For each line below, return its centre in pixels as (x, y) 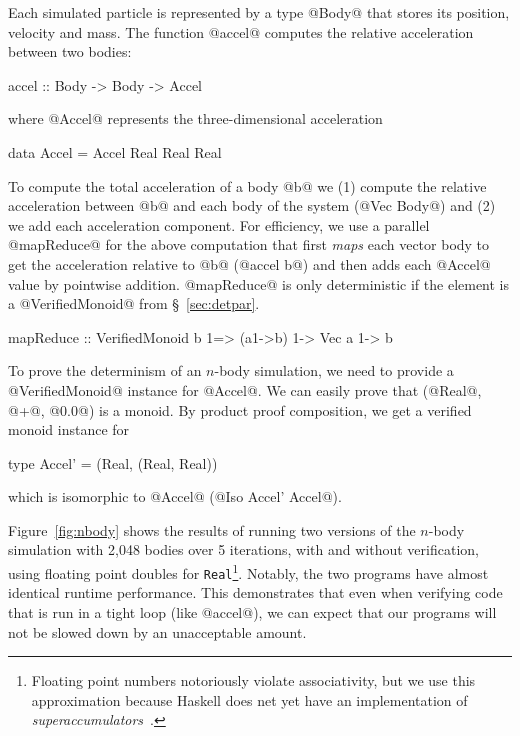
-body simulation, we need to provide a (334, 370)
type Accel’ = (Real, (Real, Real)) (113, 462)
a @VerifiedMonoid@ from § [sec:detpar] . (134, 303)
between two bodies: (70, 51)
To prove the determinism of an (105, 370)
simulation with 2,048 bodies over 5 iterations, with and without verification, (243, 549)
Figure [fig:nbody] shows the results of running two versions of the (212, 529)
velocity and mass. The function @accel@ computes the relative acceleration (241, 31)
